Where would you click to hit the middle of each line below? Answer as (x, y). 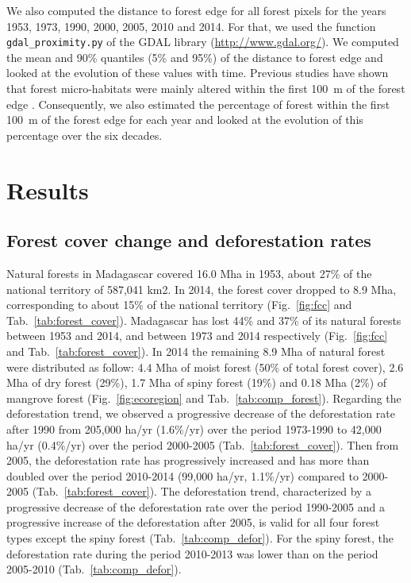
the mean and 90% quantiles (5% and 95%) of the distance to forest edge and (195, 57)
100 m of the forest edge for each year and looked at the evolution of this (185, 120)
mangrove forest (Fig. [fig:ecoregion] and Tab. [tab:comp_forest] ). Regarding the (204, 398)
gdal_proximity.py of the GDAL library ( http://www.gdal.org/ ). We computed (203, 42)
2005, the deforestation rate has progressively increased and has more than (188, 460)
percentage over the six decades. (85, 135)
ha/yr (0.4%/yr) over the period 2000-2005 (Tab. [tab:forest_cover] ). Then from (203, 444)
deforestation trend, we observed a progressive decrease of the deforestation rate (201, 413)
